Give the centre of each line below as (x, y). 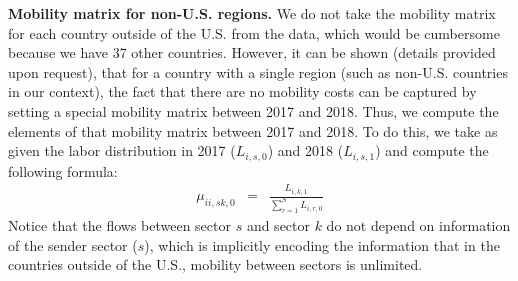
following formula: (63, 170)
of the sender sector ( (73, 244)
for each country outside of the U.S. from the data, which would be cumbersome (254, 32)
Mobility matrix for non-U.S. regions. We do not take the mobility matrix (252, 13)
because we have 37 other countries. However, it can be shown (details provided (252, 52)
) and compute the (432, 150)
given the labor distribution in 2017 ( (122, 150)
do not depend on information (418, 225)
